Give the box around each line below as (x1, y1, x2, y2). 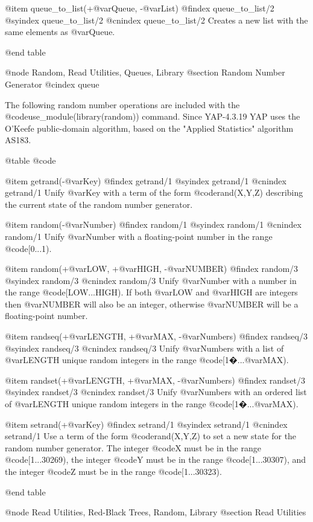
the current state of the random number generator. (5, 198, 193, 210)
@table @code (5, 153, 56, 166)
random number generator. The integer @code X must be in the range (5, 441, 261, 454)
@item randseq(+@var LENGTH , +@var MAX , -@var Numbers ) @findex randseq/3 (5, 330, 308, 343)
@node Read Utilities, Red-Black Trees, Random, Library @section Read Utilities (5, 506, 306, 518)
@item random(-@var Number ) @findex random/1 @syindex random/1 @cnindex (5, 218, 302, 231)
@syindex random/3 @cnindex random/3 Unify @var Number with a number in (5, 274, 297, 286)
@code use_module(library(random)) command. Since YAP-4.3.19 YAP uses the (5, 110, 300, 123)
